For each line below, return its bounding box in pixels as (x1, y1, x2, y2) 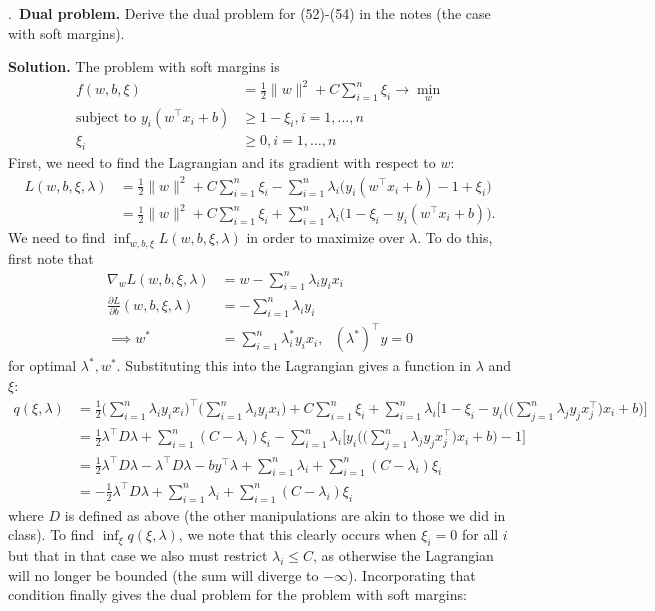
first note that (8, 247, 94, 268)
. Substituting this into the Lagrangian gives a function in (116, 355, 472, 376)
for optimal (8, 355, 77, 376)
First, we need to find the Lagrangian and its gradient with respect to (8, 152, 436, 173)
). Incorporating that (348, 564, 476, 585)
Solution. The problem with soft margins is (8, 56, 280, 77)
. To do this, (417, 227, 493, 248)
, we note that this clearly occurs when (178, 524, 417, 545)
